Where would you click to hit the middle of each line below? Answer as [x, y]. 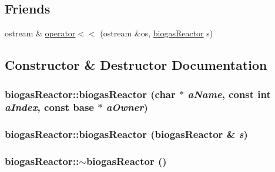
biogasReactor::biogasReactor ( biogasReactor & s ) [126, 134]
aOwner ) [127, 107]
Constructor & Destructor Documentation [136, 65]
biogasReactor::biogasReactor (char [90, 94]
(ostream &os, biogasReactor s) [157, 33]
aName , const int [229, 94]
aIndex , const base [49, 107]
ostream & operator [40, 33]
